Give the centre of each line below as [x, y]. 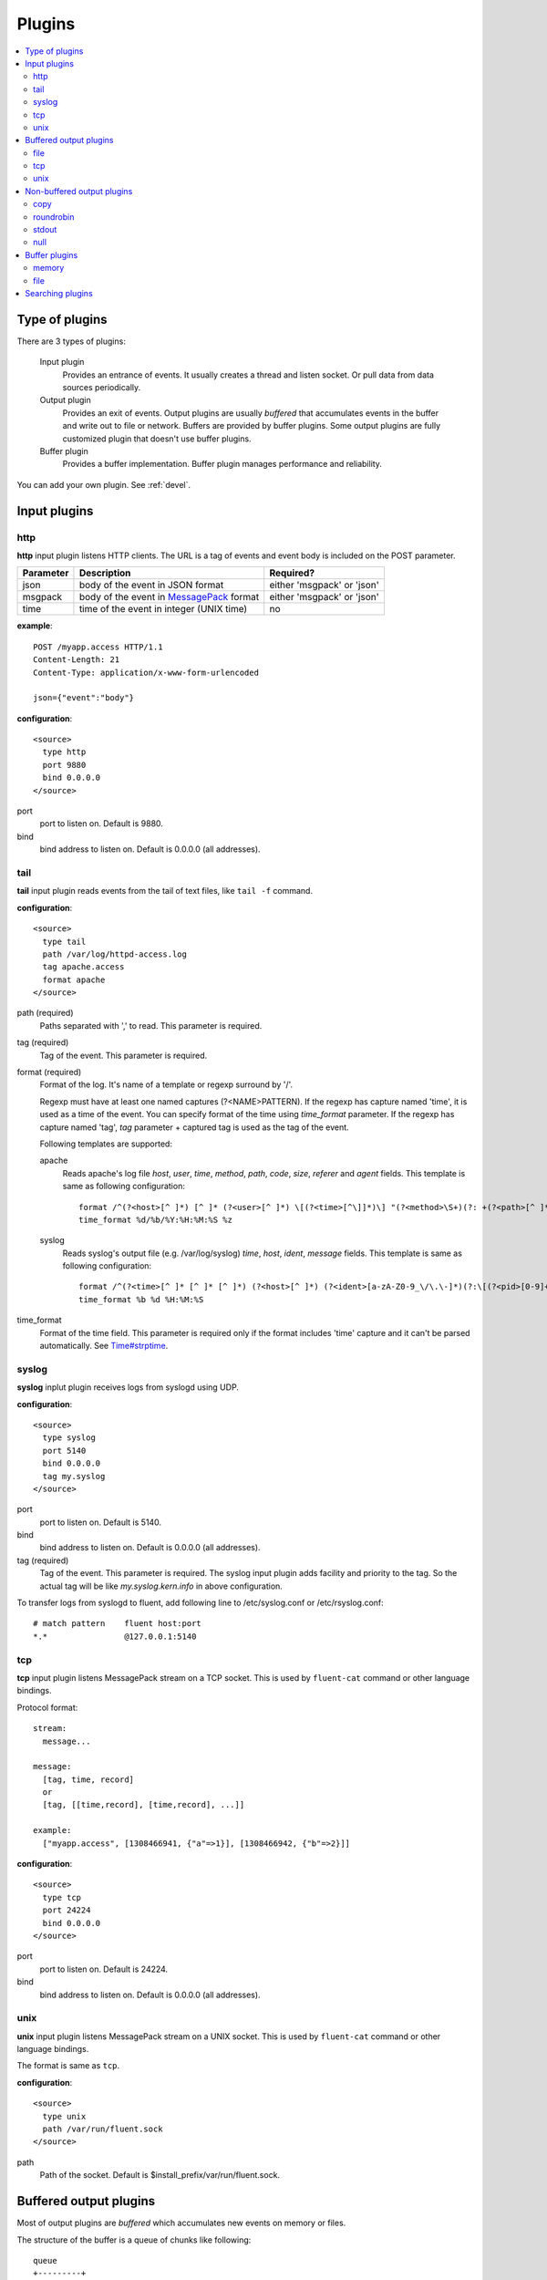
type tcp [62, 1897]
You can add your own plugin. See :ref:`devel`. [104, 484]
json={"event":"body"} [84, 698]
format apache [74, 979]
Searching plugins [59, 293]
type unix [64, 2116]
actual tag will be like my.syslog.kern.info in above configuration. [161, 1586]
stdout [45, 230]
